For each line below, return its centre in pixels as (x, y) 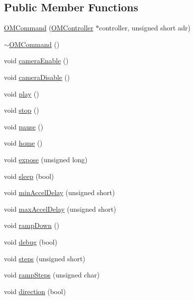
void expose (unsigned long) (46, 159)
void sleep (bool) (29, 176)
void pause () (24, 126)
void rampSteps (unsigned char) (52, 275)
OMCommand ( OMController (49, 28)
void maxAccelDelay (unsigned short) (60, 209)
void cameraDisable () (37, 77)
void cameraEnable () (36, 61)
